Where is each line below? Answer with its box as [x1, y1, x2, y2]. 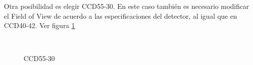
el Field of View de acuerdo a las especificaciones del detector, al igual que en [4, 10, 237, 21]
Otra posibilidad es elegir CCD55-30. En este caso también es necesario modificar [4, 1, 249, 11]
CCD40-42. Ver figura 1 [4, 20, 75, 31]
